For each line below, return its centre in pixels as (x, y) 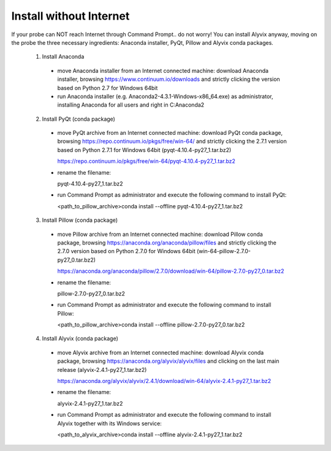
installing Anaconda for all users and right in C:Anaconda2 (131, 105)
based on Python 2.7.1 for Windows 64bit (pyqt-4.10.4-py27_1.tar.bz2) (144, 150)
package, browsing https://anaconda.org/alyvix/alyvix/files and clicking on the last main (168, 361)
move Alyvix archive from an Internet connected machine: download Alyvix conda (161, 352)
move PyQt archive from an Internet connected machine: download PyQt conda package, (170, 133)
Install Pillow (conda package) (80, 220)
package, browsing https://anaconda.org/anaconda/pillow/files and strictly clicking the (167, 243)
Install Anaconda (63, 57)
